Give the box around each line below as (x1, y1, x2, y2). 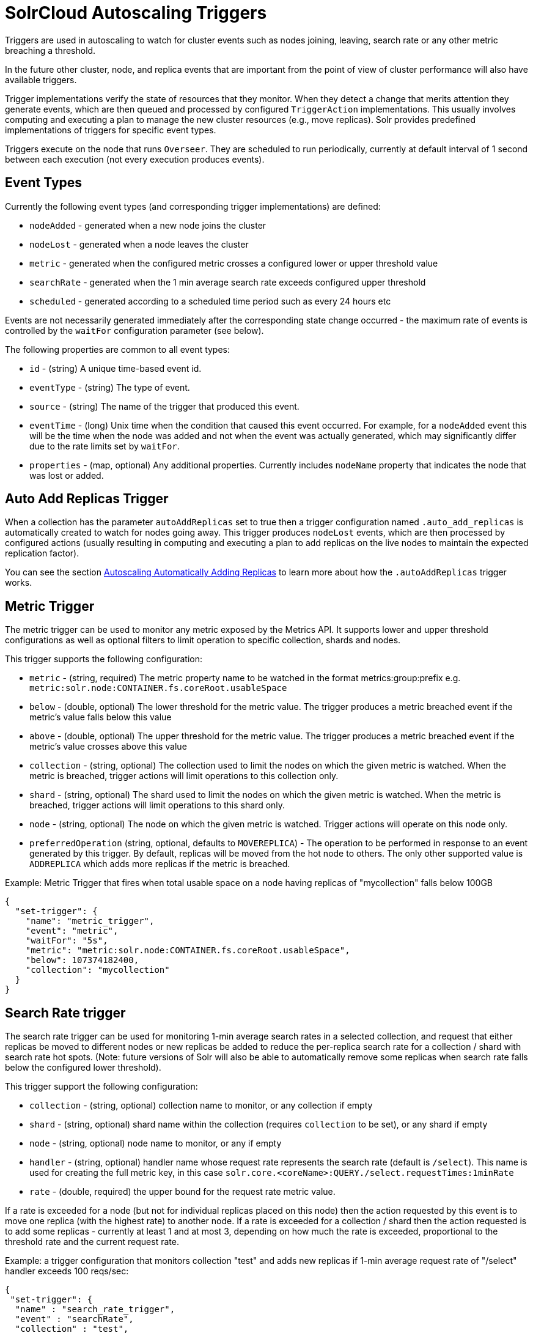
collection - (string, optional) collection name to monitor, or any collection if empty (29, 1100, 373, 1111)
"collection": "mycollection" (25, 965, 170, 975)
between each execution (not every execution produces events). (5, 153, 265, 164)
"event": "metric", (25, 926, 119, 936)
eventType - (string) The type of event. (29, 382, 190, 393)
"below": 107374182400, (25, 955, 139, 966)
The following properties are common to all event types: (5, 344, 230, 355)
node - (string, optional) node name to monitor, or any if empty (29, 1138, 282, 1149)
